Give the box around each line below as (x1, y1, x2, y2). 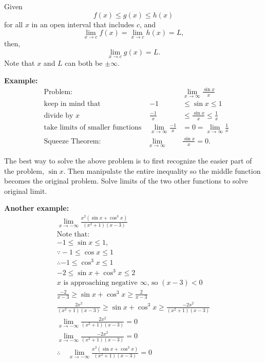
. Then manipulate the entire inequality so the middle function (63, 165, 261, 176)
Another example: (4, 203, 69, 213)
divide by (44, 112, 73, 119)
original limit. (4, 185, 47, 196)
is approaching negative (63, 279, 138, 287)
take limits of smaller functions (44, 124, 142, 132)
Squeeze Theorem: (44, 137, 101, 145)
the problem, (4, 165, 44, 176)
